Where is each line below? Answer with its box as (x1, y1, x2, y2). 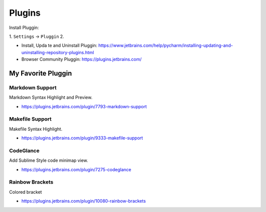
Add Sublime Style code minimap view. (9, 157, 88, 163)
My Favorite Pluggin (9, 69, 72, 77)
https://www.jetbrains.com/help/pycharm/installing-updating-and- (98, 42, 233, 49)
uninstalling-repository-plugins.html (21, 49, 95, 55)
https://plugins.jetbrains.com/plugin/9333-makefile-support (21, 135, 143, 141)
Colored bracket (9, 189, 42, 195)
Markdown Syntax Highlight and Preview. (9, 94, 93, 100)
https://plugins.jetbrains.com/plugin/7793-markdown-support (21, 103, 147, 109)
